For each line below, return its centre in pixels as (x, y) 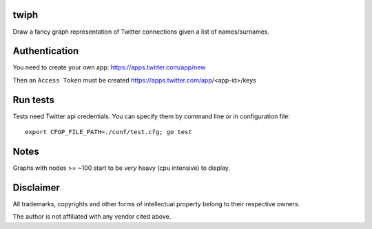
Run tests (33, 100)
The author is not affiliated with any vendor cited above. (92, 217)
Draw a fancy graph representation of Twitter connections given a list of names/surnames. (141, 32)
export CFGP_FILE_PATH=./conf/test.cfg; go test (108, 132)
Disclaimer (36, 187)
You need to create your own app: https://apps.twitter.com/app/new (109, 67)
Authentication (46, 51)
